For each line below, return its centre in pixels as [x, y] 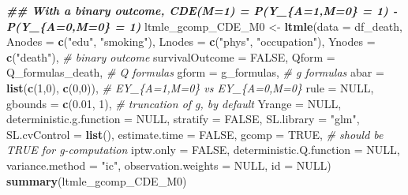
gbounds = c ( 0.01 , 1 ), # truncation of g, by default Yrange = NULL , [174, 103]
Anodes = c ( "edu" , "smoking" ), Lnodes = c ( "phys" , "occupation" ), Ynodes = [191, 41]
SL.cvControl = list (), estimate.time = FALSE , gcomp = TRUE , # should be [195, 134]
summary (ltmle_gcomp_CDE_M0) [97, 180]
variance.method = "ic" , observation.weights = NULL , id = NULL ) [169, 165]
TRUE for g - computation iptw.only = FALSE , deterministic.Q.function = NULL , [203, 150]
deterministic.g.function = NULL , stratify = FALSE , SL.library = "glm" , [183, 119]
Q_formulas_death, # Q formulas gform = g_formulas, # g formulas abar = [195, 72]
